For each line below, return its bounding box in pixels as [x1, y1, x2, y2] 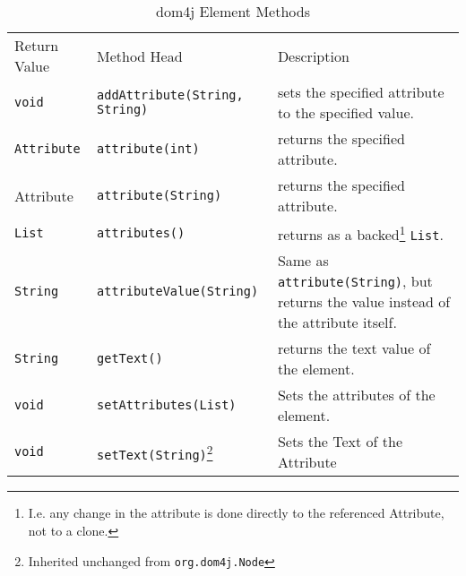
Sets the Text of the [277, 431, 403, 452]
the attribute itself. [277, 312, 397, 333]
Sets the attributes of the [277, 384, 436, 406]
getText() [97, 351, 163, 366]
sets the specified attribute [277, 82, 444, 102]
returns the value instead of [277, 291, 451, 313]
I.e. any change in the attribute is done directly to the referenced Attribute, [28, 503, 444, 522]
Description [277, 45, 349, 66]
